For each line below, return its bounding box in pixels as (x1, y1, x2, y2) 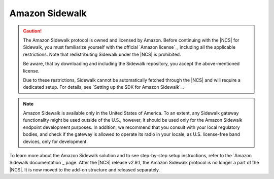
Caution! (23, 28, 42, 34)
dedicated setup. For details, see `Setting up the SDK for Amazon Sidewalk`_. (23, 84, 184, 90)
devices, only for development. (23, 138, 88, 145)
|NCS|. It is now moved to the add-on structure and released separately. (9, 166, 160, 172)
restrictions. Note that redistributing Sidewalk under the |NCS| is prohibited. (23, 51, 181, 57)
